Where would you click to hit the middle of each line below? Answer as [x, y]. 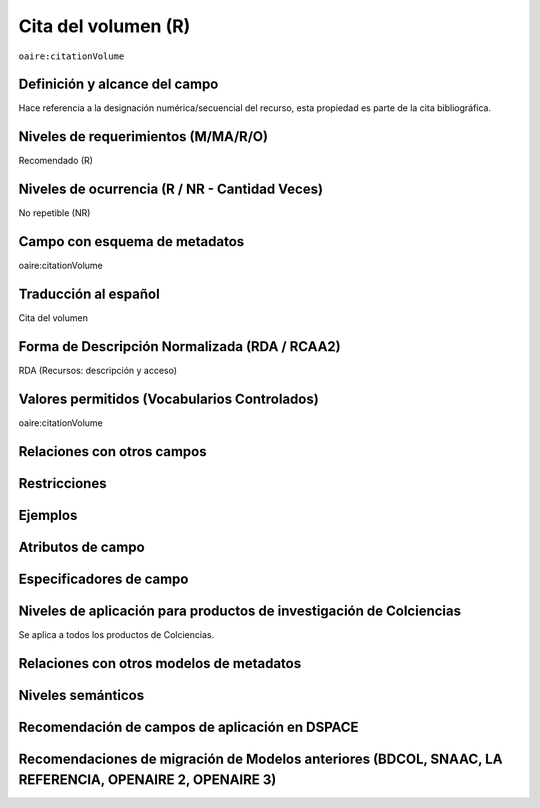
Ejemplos [48, 515]
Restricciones [62, 483]
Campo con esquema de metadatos [131, 241]
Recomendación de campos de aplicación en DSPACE [188, 726]
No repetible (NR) [54, 213]
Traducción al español [89, 293]
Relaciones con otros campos [112, 451]
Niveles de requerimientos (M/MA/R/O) [143, 136]
